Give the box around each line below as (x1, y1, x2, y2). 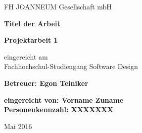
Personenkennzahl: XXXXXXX (4, 104, 113, 115)
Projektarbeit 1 (4, 35, 58, 45)
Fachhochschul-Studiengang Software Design (4, 61, 138, 71)
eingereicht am (4, 51, 48, 62)
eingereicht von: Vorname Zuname (4, 94, 124, 105)
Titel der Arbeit (4, 18, 60, 28)
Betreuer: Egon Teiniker (4, 77, 89, 88)
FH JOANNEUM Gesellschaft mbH (4, 1, 112, 11)
